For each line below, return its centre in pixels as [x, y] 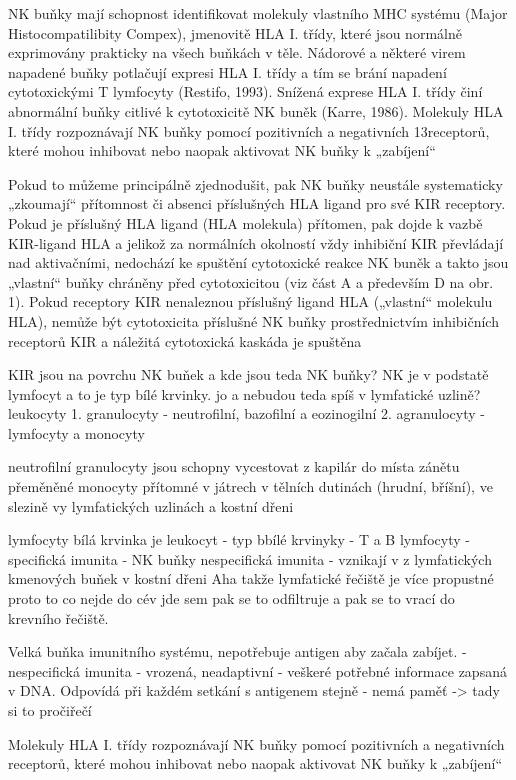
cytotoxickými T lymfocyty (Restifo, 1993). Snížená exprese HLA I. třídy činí [245, 91]
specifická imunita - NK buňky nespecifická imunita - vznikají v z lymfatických [250, 558]
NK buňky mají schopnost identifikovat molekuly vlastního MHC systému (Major [258, 13]
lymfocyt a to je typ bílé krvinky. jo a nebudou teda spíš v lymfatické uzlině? [244, 393]
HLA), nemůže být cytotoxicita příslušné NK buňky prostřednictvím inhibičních [253, 320]
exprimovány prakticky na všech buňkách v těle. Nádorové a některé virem [237, 52]
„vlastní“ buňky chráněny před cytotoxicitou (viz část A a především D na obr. [251, 281]
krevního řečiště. [58, 617]
